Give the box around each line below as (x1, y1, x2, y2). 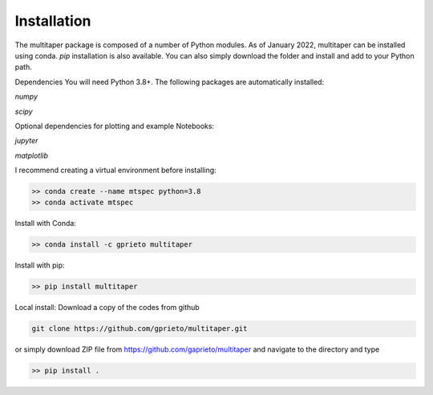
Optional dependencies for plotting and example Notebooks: (14, 121, 215, 131)
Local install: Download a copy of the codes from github (14, 303, 200, 312)
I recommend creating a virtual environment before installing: (14, 165, 216, 175)
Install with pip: (14, 260, 65, 270)
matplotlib (14, 151, 48, 160)
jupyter (14, 136, 38, 146)
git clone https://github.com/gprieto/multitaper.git (31, 324, 248, 333)
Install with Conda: (14, 219, 76, 228)
